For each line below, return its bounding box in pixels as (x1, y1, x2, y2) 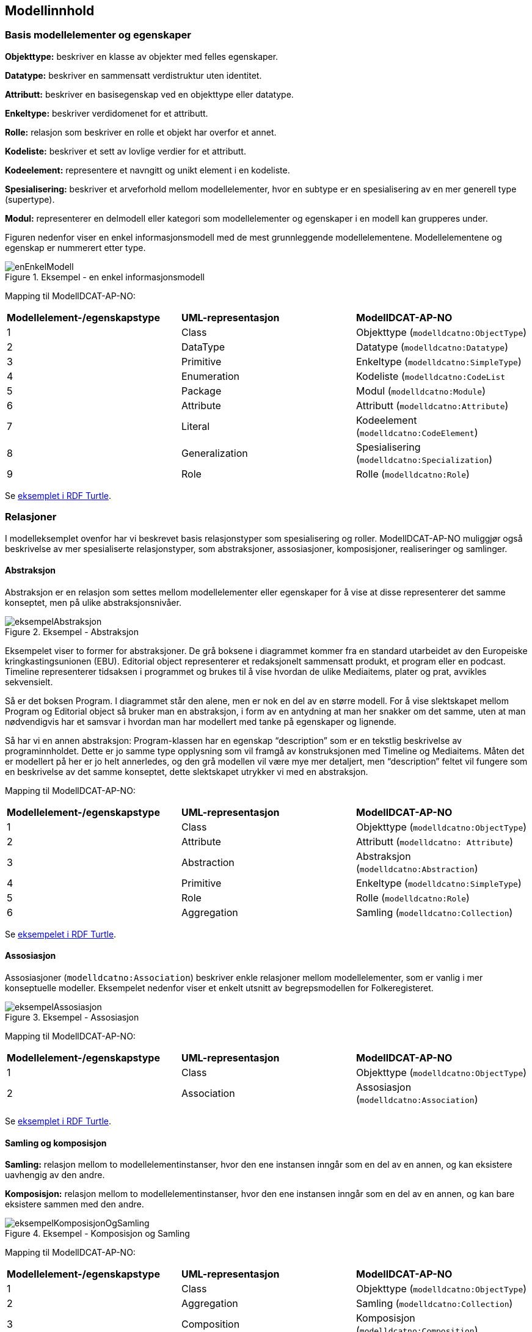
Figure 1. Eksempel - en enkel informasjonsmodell (5, 271, 205, 282)
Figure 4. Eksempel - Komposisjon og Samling (5, 1228, 190, 1239)
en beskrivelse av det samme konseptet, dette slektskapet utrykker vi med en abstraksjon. (5, 766, 368, 777)
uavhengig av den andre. (5, 1170, 105, 1181)
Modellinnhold (5, 3, 95, 18)
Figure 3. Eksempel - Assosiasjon (5, 1011, 139, 1022)
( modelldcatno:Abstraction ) (355, 862, 478, 875)
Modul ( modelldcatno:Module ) (355, 384, 486, 397)
